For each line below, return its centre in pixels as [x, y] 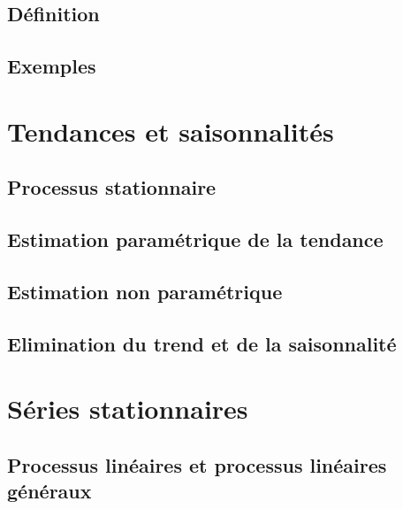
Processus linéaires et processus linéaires [197, 464]
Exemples [52, 66]
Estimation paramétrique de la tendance [195, 239]
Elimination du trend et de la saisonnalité [202, 343]
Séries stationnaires [128, 409]
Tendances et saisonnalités [171, 131]
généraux [49, 491]
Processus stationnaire [112, 187]
